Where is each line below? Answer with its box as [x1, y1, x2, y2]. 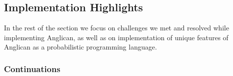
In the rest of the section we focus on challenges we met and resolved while [4, 23, 229, 33]
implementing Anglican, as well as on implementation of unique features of [4, 32, 229, 42]
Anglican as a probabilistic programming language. [4, 42, 157, 52]
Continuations [4, 62, 60, 75]
